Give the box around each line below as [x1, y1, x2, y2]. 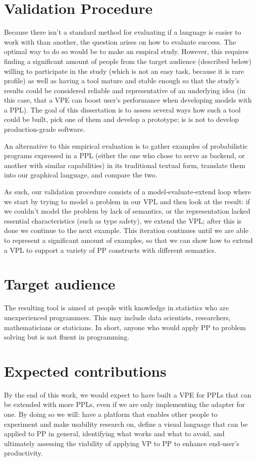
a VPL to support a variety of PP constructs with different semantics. [4, 244, 216, 255]
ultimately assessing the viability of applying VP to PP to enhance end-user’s [4, 438, 240, 448]
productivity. [4, 448, 43, 458]
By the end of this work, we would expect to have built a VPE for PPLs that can [4, 389, 252, 400]
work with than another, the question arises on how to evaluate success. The [4, 36, 236, 47]
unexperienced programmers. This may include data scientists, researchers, [4, 312, 231, 322]
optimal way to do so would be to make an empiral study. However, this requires [4, 46, 249, 57]
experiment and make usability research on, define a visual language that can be [4, 418, 248, 429]
